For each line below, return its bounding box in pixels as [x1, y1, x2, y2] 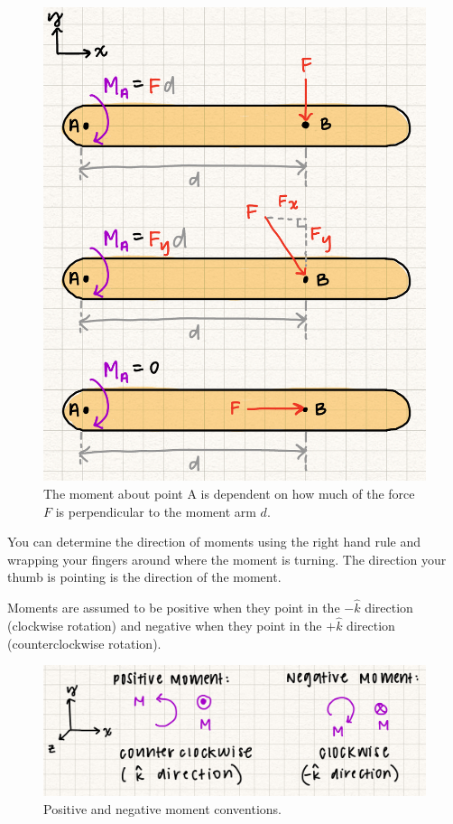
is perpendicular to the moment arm [55, 501, 256, 520]
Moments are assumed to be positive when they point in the [7, 598, 340, 617]
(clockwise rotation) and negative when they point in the [7, 615, 322, 634]
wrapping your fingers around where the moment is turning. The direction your [7, 549, 447, 568]
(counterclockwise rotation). [7, 633, 162, 652]
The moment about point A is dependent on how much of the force [43, 483, 415, 502]
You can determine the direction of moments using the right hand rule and [7, 532, 421, 551]
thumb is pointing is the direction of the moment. [7, 567, 282, 586]
